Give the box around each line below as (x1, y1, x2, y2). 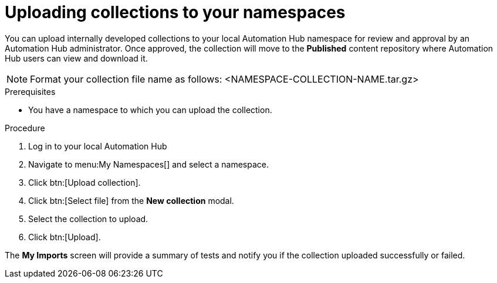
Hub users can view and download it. (5, 53, 148, 63)
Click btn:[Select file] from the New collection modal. (28, 195, 234, 206)
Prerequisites (5, 86, 56, 97)
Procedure (5, 122, 45, 133)
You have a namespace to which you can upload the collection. (28, 104, 272, 115)
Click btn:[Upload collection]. (28, 177, 141, 187)
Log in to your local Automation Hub (28, 141, 167, 151)
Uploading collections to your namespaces (5, 2, 346, 22)
